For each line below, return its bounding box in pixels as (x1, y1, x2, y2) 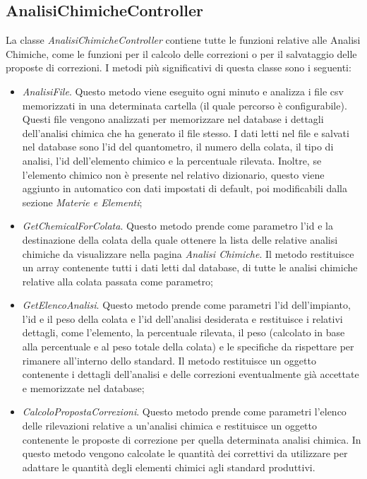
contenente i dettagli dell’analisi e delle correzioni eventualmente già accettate (22, 367, 359, 382)
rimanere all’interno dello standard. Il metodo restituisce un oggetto (22, 353, 316, 367)
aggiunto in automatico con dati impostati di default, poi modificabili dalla (22, 181, 348, 196)
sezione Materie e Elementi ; (22, 194, 143, 209)
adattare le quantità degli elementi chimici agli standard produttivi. (22, 459, 315, 474)
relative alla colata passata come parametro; (22, 273, 213, 288)
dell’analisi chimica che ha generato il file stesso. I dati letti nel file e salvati (22, 125, 349, 140)
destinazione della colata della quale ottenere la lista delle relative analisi (22, 232, 338, 247)
